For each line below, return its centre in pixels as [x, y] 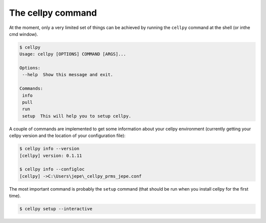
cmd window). [24, 34]
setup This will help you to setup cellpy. [77, 116]
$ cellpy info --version [50, 149]
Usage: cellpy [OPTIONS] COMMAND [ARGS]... [73, 54]
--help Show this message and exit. [68, 75]
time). [15, 196]
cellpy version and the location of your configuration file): [67, 136]
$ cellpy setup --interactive [56, 209]
